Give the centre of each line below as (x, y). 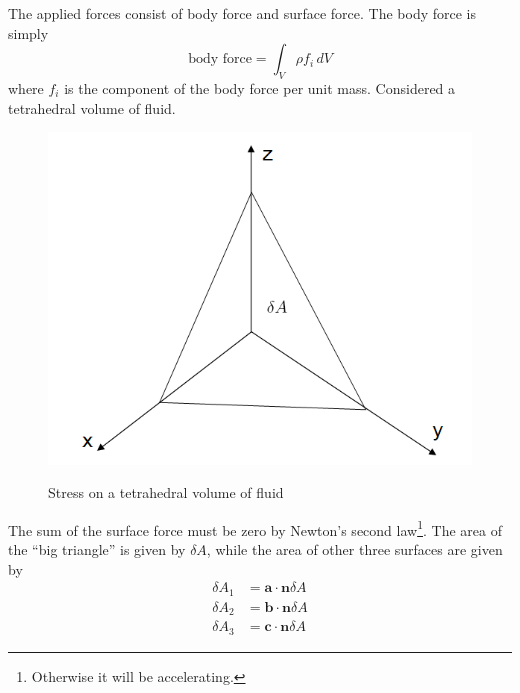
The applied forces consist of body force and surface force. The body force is (242, 13)
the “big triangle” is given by (97, 548)
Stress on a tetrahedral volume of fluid (166, 492)
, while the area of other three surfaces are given (354, 548)
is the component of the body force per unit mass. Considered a (260, 87)
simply (28, 32)
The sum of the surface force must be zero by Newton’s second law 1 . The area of (255, 528)
